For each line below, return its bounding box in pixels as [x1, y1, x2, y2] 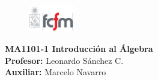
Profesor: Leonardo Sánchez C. [5, 54, 124, 66]
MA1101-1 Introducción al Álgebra [5, 42, 153, 54]
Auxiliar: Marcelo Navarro [5, 66, 106, 78]
